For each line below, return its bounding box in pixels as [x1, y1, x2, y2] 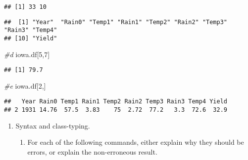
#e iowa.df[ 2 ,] [4, 80, 46, 91]
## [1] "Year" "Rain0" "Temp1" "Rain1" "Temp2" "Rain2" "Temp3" [4, 18, 228, 26]
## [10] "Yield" [4, 34, 57, 42]
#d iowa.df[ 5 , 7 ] [4, 49, 50, 59]
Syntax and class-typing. [15, 120, 90, 130]
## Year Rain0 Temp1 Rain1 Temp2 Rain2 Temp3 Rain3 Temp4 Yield [4, 98, 228, 105]
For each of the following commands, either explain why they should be [27, 137, 244, 147]
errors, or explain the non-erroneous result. [27, 146, 157, 157]
